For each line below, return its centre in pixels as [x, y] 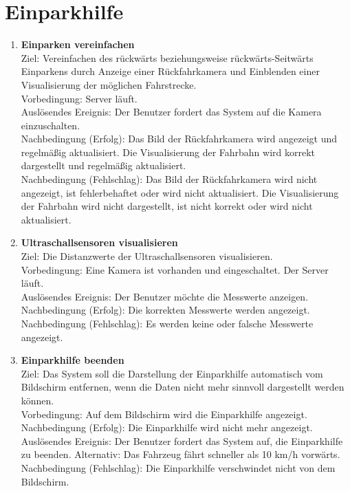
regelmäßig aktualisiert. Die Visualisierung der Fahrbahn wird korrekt [168, 152]
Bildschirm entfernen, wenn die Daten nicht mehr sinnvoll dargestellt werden [183, 387]
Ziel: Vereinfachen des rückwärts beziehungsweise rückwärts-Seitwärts [167, 57]
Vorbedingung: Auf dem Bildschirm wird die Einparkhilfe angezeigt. [164, 414]
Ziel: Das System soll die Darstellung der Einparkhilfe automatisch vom [172, 373]
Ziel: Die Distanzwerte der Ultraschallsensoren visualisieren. [147, 256]
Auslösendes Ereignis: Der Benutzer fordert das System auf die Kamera [171, 112]
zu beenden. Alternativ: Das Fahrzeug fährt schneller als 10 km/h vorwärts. [181, 454]
